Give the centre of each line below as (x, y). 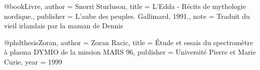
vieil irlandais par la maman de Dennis (64, 26)
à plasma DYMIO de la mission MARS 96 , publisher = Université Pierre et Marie (130, 52)
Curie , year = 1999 (33, 61)
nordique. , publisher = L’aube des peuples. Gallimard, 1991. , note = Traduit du (127, 16)
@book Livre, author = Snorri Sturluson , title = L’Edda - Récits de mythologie (125, 6)
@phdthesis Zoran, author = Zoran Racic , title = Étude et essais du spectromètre (128, 42)
